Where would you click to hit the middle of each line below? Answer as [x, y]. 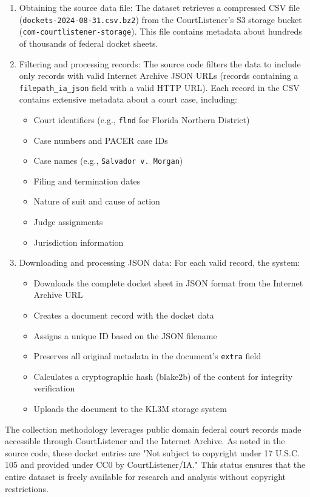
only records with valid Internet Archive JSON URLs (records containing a [159, 76]
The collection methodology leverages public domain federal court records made [153, 429]
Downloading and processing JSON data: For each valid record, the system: [160, 262]
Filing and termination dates [87, 181]
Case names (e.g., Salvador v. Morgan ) [108, 161]
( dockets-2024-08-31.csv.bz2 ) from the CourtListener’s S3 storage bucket [160, 19]
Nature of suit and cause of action [97, 201]
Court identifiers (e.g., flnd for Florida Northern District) [142, 119]
